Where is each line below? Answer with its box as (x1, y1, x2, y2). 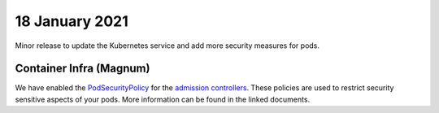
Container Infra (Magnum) (15, 62, 150, 76)
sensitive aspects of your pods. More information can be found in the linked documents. (15, 94, 311, 104)
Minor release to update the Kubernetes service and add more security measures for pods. (15, 41, 320, 50)
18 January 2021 (15, 12, 129, 30)
